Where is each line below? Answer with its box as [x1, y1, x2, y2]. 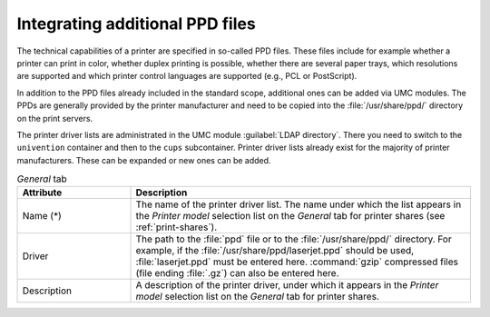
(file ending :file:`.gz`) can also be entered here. [135, 267, 339, 280]
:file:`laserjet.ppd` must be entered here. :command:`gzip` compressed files [135, 255, 458, 268]
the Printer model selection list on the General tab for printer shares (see [135, 210, 446, 223]
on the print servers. [16, 113, 93, 124]
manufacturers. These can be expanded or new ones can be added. [16, 154, 271, 165]
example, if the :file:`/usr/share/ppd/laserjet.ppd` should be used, [135, 244, 415, 257]
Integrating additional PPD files [16, 14, 256, 34]
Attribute [22, 186, 63, 199]
